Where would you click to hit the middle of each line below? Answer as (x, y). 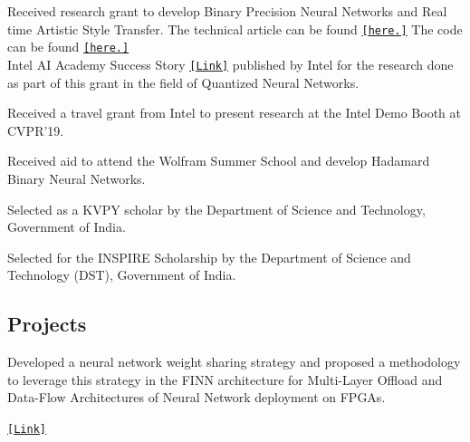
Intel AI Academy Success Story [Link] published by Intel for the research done (230, 64)
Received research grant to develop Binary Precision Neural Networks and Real (227, 11)
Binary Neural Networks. (77, 178)
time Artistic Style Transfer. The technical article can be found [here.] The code (235, 29)
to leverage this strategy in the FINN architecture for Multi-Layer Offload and (225, 379)
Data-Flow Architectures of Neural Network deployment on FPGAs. (197, 397)
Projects (47, 324)
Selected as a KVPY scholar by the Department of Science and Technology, (216, 209)
